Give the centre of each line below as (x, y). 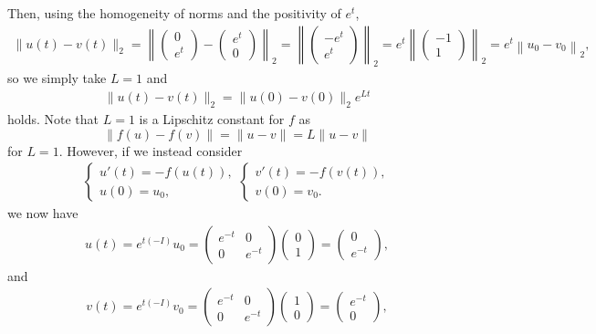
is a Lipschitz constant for (212, 118)
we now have (43, 213)
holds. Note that (53, 118)
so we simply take (57, 78)
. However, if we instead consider (151, 150)
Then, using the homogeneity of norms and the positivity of (174, 13)
